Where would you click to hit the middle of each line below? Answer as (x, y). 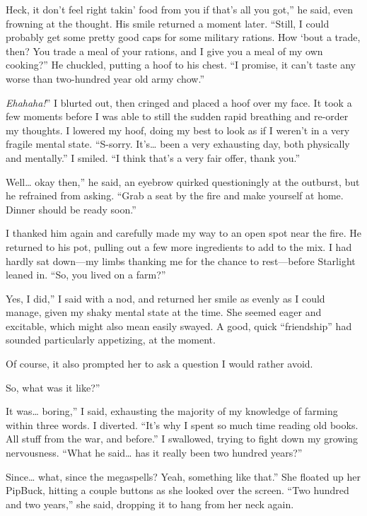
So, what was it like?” (53, 387)
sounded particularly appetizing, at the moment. (111, 340)
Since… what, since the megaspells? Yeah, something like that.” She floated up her (183, 476)
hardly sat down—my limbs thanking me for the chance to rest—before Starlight (181, 260)
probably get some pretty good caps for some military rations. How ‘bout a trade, (183, 37)
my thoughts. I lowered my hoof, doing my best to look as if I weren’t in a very (178, 130)
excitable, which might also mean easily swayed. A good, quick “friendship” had (179, 326)
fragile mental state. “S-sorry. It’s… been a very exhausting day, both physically (178, 144)
